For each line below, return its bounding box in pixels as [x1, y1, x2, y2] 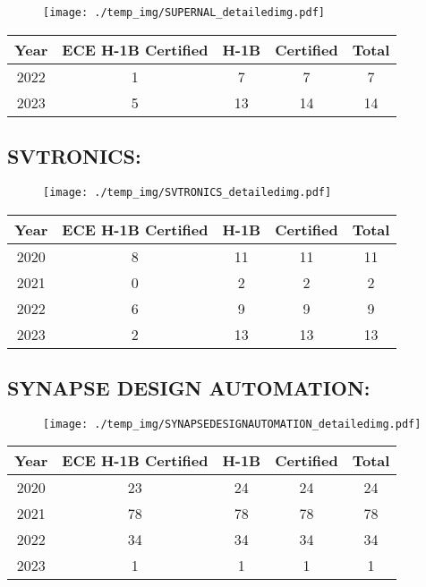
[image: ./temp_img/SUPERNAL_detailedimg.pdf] [43, 6, 325, 19]
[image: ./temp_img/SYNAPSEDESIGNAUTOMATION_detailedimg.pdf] [43, 417, 422, 430]
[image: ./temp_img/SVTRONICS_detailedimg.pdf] [43, 185, 332, 199]
